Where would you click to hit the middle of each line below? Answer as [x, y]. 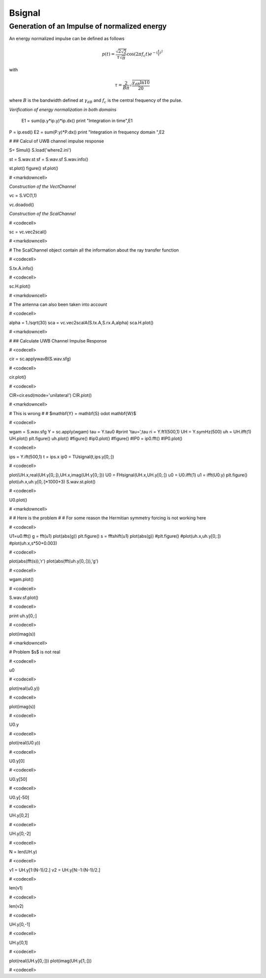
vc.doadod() [22, 205]
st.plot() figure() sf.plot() [34, 169]
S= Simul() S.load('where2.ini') [40, 150]
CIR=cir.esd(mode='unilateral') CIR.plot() [50, 395]
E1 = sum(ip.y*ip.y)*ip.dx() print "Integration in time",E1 [77, 121]
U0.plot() [18, 500]
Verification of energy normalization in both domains [63, 109]
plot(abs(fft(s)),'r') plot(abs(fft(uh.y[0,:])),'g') [54, 561]
